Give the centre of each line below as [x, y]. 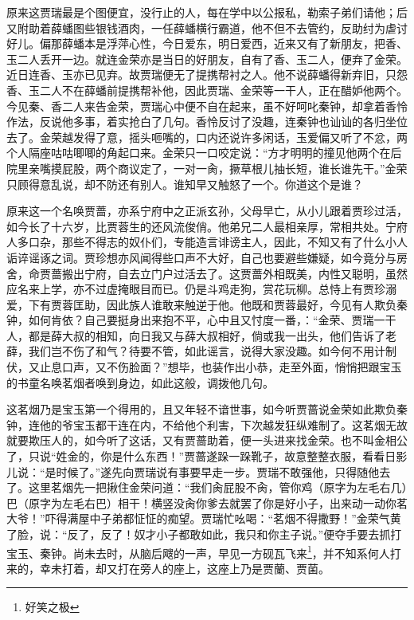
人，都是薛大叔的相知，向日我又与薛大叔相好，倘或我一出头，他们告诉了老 [201, 335]
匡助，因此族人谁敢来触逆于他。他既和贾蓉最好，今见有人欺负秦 [240, 304]
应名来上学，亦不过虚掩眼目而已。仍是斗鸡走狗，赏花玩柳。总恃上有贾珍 [196, 289]
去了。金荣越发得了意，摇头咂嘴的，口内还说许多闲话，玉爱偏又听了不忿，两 [207, 137]
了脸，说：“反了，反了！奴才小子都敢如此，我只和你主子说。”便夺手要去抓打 [204, 534]
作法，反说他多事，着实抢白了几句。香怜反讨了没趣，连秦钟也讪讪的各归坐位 [207, 122]
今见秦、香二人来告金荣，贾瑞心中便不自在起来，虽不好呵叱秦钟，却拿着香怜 [207, 106]
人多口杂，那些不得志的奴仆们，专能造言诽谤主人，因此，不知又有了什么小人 [207, 242]
